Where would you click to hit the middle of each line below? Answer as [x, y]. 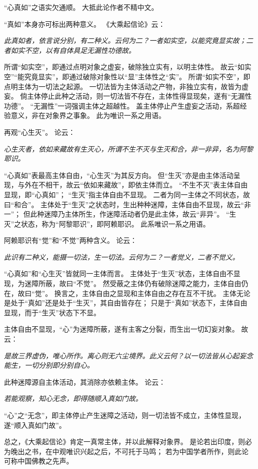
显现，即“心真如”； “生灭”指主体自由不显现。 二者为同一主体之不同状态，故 [127, 194]
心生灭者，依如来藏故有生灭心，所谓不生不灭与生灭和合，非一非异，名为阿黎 [129, 148]
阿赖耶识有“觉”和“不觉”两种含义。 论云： [71, 240]
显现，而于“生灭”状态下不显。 [52, 312]
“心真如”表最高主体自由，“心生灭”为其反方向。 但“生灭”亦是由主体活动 [119, 175]
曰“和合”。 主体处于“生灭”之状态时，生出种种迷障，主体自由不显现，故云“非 [128, 204]
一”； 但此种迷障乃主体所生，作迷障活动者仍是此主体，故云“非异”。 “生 [120, 214]
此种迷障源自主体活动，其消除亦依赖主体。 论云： [85, 381]
